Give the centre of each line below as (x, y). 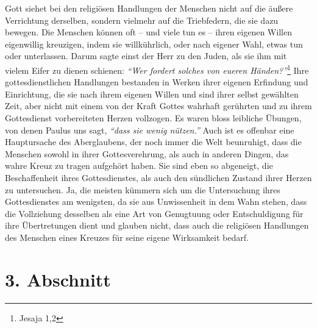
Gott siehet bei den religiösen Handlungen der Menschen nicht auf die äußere (149, 8)
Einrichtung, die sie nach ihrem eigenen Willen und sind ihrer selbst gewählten (152, 94)
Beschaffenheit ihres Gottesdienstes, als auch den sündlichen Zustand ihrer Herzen (158, 177)
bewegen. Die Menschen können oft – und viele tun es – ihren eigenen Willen (148, 32)
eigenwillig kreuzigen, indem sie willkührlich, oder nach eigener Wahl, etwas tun (154, 44)
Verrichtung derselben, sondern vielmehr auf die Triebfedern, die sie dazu (142, 20)
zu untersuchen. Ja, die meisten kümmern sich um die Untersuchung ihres (143, 189)
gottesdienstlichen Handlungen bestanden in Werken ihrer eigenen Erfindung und (157, 82)
